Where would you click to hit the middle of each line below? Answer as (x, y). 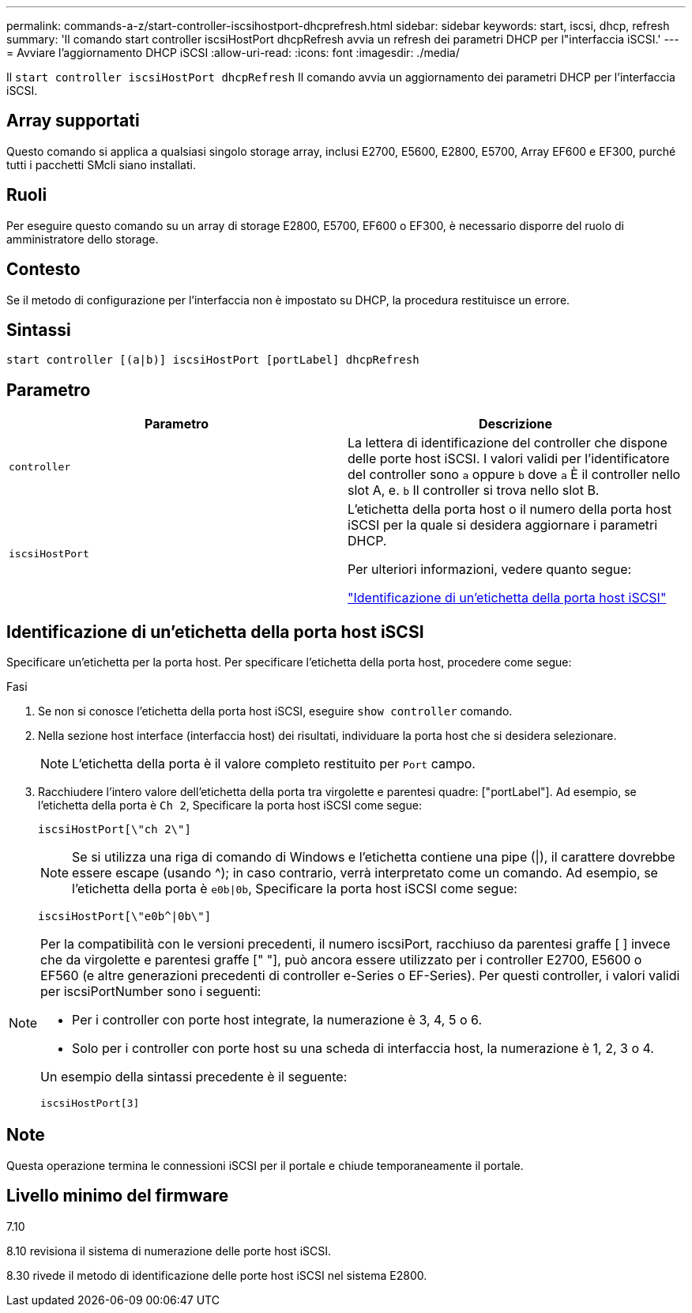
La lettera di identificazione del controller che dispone (508, 443)
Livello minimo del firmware (118, 1196)
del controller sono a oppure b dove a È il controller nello (514, 475)
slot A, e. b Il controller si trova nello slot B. (474, 490)
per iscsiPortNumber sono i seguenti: (151, 992)
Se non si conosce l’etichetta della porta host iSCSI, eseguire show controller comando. (275, 711)
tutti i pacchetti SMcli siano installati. (101, 164)
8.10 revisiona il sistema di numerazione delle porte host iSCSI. (169, 1251)
